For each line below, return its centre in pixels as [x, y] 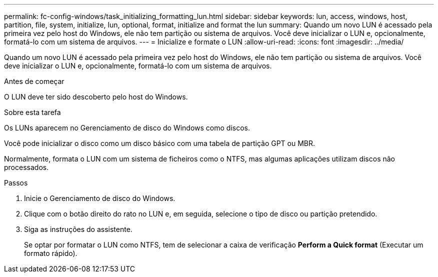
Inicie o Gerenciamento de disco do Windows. [100, 198]
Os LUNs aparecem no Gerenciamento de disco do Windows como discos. [127, 128]
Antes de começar [34, 81]
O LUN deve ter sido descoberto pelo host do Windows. [96, 97]
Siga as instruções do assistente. [78, 229]
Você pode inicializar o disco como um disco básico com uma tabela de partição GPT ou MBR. [160, 143]
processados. [26, 167]
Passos [16, 183]
